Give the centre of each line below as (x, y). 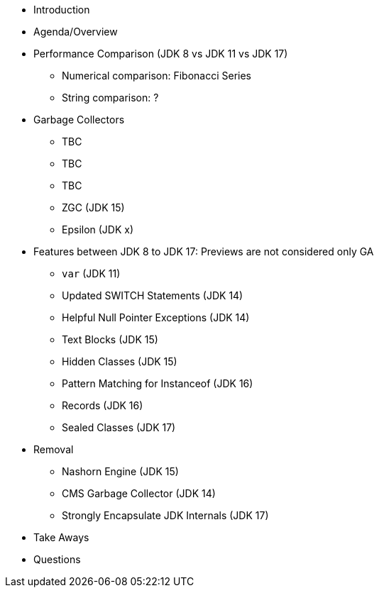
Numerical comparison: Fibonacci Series (156, 76)
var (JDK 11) (91, 273)
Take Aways (61, 537)
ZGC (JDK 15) (93, 207)
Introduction (62, 10)
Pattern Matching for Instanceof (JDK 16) (158, 383)
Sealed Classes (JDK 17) (119, 427)
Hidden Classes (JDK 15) (120, 361)
